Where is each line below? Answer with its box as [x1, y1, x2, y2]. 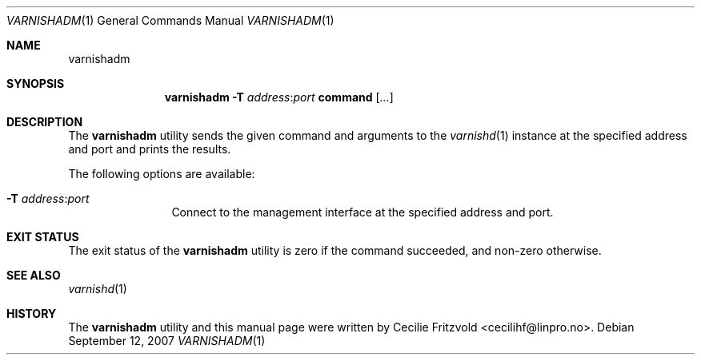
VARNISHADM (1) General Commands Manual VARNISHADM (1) [6, 14, 334, 27]
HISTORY [6, 307, 57, 320]
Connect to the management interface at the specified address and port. [171, 205, 554, 219]
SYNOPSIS [6, 77, 65, 90]
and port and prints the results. [68, 142, 231, 156]
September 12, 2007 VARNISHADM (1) [68, 334, 266, 347]
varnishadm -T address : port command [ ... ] [164, 90, 394, 104]
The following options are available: [68, 167, 255, 180]
